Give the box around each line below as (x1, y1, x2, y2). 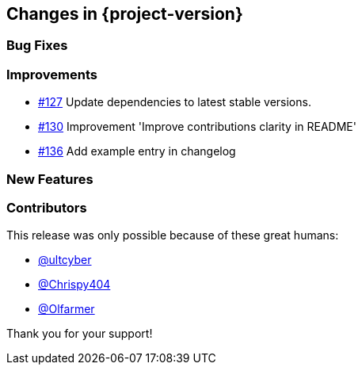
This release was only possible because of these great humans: (6, 228, 339, 243)
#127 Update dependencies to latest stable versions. (38, 95, 311, 109)
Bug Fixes (6, 37, 68, 54)
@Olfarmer (38, 302, 95, 316)
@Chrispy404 (38, 277, 111, 292)
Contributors (6, 199, 87, 216)
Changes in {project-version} (6, 4, 243, 24)
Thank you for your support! (6, 327, 153, 341)
